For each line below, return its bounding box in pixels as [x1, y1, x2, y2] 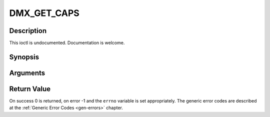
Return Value [9, 84, 51, 93]
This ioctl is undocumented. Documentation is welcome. [9, 40, 125, 46]
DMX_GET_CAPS [9, 7, 79, 18]
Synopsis [9, 52, 39, 61]
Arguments [9, 68, 45, 77]
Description [9, 26, 47, 35]
